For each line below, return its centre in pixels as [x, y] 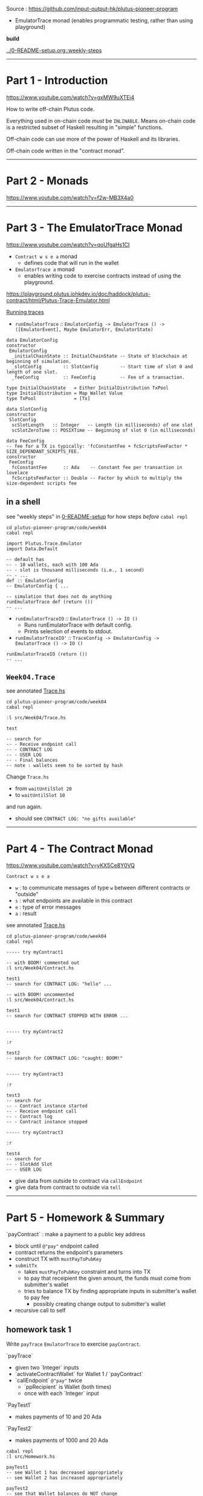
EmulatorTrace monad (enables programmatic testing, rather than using [104, 20]
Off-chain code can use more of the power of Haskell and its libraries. [93, 139]
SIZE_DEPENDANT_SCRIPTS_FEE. [43, 451]
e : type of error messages [48, 907]
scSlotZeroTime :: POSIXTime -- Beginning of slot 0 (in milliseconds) [104, 430]
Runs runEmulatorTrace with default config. [78, 625]
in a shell [23, 502]
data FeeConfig [25, 441]
